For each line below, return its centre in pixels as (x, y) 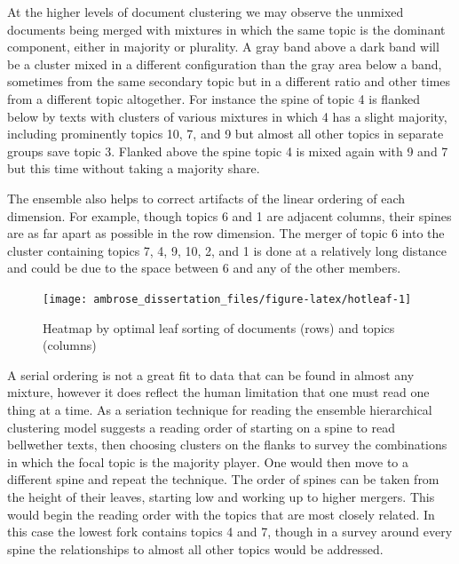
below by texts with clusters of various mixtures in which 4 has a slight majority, (227, 116)
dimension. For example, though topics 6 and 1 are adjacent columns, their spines (229, 215)
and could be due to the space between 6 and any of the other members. (204, 268)
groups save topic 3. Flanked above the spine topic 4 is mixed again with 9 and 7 (228, 151)
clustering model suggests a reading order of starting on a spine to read (202, 427)
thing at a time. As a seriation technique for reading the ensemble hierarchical (220, 409)
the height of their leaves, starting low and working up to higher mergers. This (221, 496)
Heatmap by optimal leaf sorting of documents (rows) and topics (219, 327)
